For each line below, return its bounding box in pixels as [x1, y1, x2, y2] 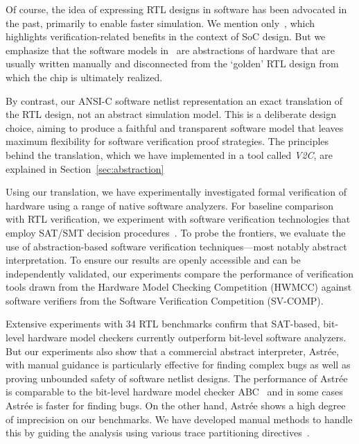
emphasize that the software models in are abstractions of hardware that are [6, 42, 335, 57]
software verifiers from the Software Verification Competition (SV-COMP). [6, 293, 324, 307]
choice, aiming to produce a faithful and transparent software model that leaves [6, 120, 344, 135]
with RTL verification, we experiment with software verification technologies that [6, 212, 351, 226]
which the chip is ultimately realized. [6, 69, 163, 84]
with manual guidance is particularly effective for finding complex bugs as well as [6, 357, 351, 372]
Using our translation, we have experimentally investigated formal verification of [6, 185, 347, 199]
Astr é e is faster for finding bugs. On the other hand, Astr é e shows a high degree [6, 398, 346, 413]
